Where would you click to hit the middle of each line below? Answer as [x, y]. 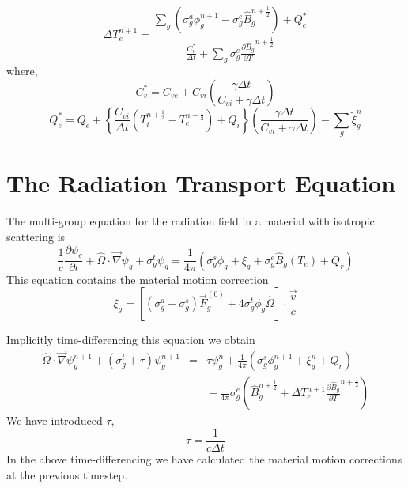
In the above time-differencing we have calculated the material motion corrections [204, 458]
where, [22, 71]
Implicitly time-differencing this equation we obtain [131, 340]
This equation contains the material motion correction [138, 279]
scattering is [36, 237]
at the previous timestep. [67, 474]
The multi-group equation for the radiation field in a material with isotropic [191, 221]
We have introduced [55, 420]
